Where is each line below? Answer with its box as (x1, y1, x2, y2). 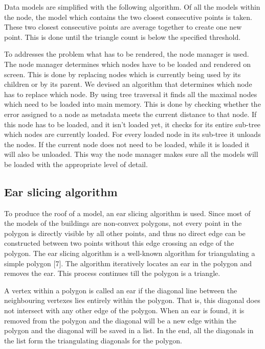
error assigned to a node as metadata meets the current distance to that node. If (4, 108, 257, 119)
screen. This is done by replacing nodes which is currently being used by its (4, 68, 241, 79)
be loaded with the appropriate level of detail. (4, 158, 148, 169)
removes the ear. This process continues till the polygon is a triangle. (4, 268, 220, 278)
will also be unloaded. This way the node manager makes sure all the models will (4, 149, 258, 159)
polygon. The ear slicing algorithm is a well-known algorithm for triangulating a (4, 248, 255, 259)
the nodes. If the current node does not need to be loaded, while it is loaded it (4, 138, 250, 149)
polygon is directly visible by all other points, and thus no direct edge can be (4, 227, 246, 238)
